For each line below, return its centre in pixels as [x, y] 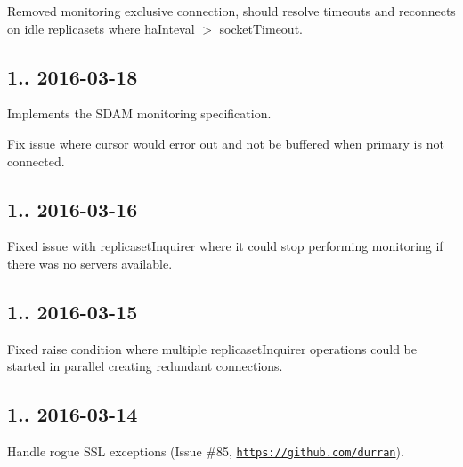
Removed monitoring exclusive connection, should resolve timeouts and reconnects [231, 11]
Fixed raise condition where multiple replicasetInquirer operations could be [212, 348]
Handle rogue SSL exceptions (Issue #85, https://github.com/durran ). [206, 451]
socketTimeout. [261, 28]
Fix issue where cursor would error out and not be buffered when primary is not [226, 143]
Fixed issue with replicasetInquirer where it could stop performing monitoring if [225, 246]
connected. [36, 161]
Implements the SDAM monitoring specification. [139, 113]
